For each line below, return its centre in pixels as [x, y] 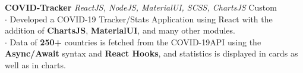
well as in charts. [35, 64]
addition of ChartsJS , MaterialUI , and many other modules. [120, 30]
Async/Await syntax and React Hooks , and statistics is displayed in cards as [151, 53]
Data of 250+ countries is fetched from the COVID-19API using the [135, 42]
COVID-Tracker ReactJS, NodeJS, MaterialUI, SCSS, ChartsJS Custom [141, 7]
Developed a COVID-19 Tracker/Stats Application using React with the [141, 19]
